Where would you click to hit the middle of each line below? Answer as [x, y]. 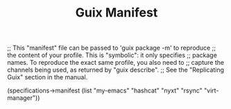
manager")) [24, 98]
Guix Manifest [117, 13]
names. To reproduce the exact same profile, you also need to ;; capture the [115, 63]
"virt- [211, 90]
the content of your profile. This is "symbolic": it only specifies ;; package [112, 55]
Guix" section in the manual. [48, 77]
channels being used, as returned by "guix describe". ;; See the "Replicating [115, 70]
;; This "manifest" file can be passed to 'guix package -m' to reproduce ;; [112, 48]
